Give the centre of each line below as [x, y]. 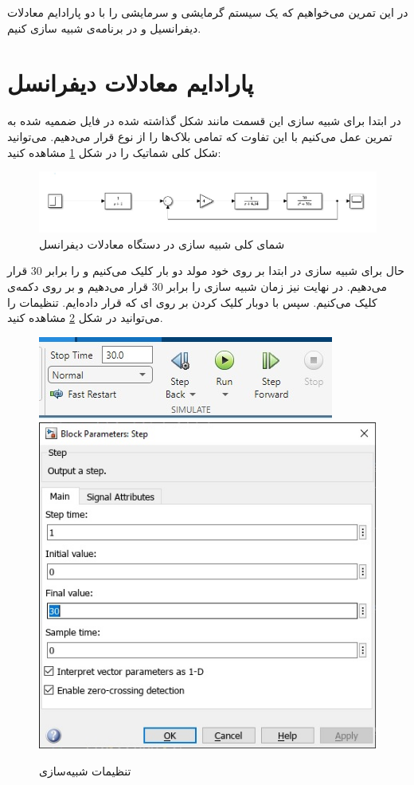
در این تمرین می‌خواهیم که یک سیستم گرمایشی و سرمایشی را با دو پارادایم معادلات [208, 12]
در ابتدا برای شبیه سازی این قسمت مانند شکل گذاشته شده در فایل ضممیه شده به [204, 121]
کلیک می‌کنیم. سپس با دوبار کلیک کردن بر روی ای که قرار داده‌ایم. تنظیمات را [192, 302]
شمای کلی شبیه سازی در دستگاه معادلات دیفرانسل [162, 243]
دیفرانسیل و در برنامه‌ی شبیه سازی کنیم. [104, 27]
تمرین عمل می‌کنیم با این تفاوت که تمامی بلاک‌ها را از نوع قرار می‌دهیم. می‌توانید [200, 136]
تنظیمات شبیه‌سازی [85, 771]
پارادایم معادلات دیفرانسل [131, 82]
